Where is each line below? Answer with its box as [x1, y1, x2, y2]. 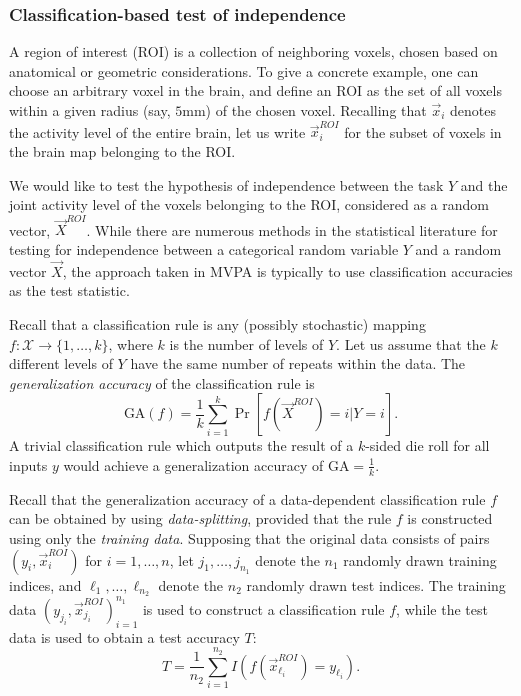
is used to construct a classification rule [142, 598, 385, 619]
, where [108, 333, 153, 354]
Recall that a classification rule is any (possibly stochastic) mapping [9, 314, 426, 334]
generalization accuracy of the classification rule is [9, 372, 315, 393]
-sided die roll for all [365, 435, 490, 456]
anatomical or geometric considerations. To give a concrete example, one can [9, 60, 479, 81]
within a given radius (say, [9, 100, 171, 120]
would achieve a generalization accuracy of [63, 454, 324, 475]
